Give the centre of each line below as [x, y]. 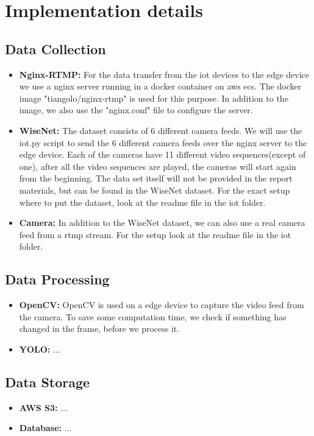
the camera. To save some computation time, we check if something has [153, 316]
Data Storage [48, 381]
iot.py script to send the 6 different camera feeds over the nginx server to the [163, 142]
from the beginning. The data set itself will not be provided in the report [156, 178]
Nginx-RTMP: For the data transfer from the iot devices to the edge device [164, 74]
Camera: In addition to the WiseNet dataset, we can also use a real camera [162, 223]
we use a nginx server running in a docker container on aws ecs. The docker [160, 86]
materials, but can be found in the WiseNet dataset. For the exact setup [155, 190]
